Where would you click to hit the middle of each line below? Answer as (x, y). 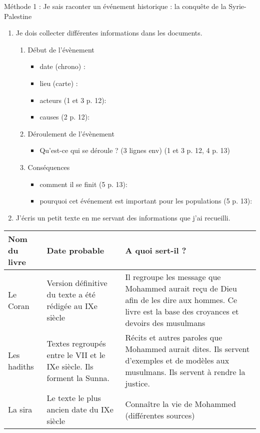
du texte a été (71, 294)
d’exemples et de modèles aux (177, 360)
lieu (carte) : (59, 83)
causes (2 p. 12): (65, 117)
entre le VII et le (76, 354)
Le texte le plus (74, 398)
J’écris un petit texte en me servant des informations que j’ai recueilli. (123, 217)
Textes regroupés (76, 343)
